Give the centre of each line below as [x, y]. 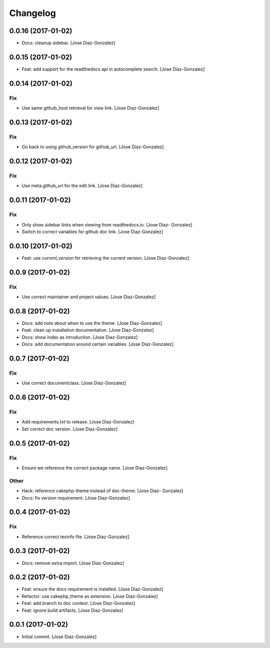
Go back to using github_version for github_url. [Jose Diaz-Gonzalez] [93, 147]
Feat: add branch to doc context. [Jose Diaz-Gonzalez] [78, 603]
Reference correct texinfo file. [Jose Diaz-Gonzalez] [75, 537]
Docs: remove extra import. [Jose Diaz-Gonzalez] [73, 563]
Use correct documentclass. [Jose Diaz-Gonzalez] [74, 383]
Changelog [32, 13]
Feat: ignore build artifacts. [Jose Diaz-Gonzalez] [72, 610]
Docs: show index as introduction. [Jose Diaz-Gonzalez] [80, 337]
